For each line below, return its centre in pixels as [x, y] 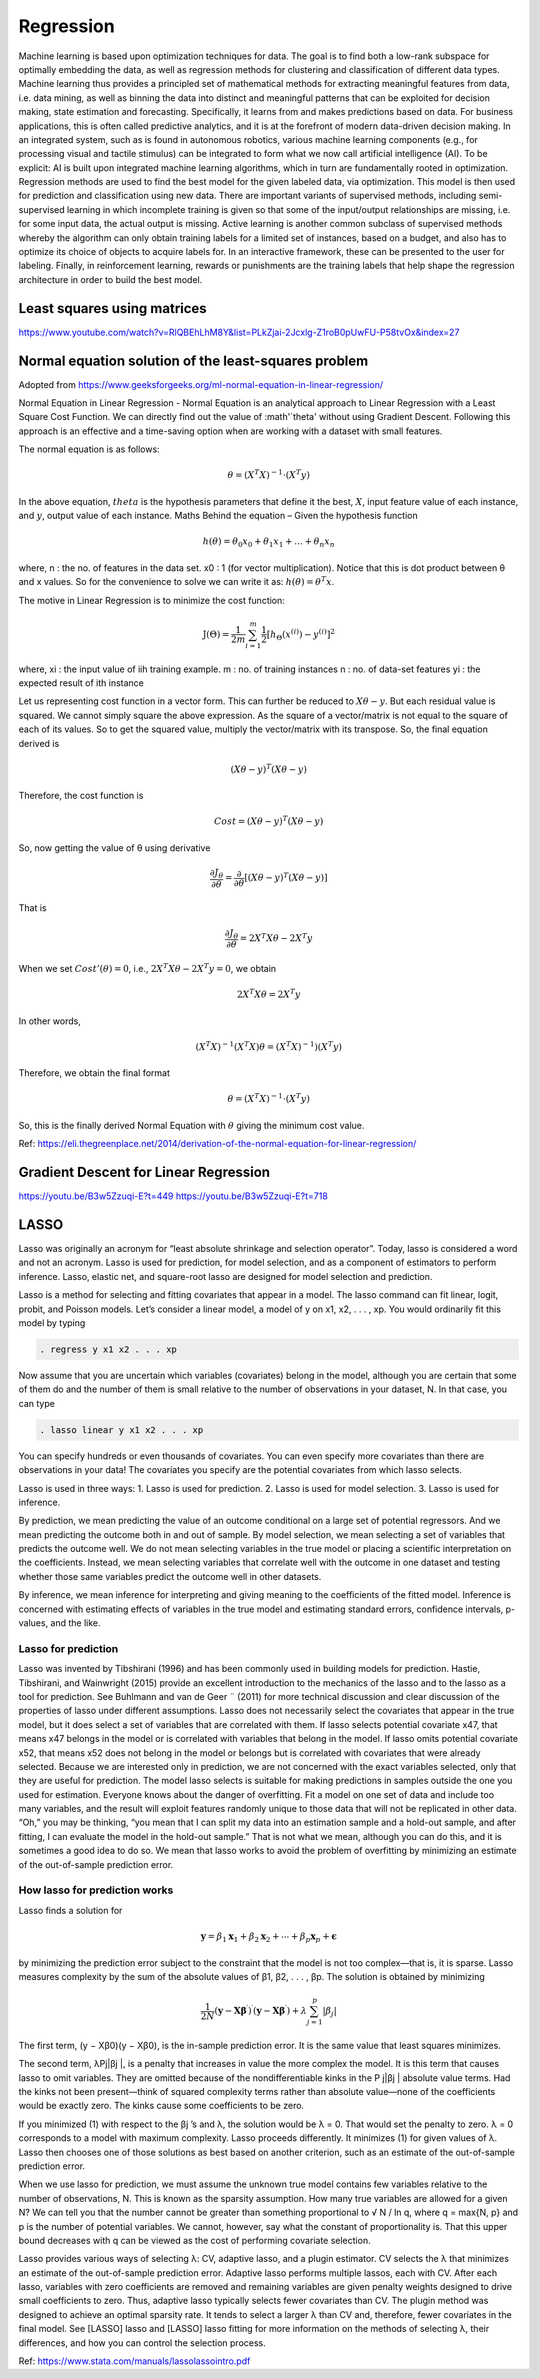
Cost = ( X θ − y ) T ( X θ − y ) [268, 820]
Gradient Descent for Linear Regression [144, 1172]
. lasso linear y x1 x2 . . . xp [121, 1429]
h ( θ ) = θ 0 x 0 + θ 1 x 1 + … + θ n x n [268, 543]
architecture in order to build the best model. [110, 279]
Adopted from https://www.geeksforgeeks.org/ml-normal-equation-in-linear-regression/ [201, 384]
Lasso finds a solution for [70, 1910]
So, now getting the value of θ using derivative [114, 847]
